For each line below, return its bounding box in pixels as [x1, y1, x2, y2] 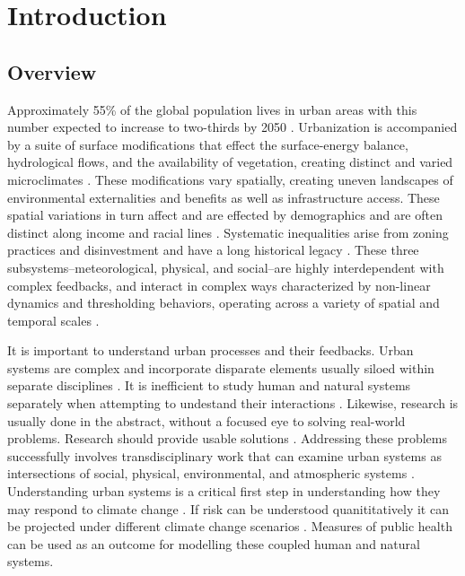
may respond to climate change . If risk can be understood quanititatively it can [7, 499, 449, 518]
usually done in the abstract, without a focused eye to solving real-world [7, 411, 406, 430]
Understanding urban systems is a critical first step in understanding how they [7, 482, 441, 501]
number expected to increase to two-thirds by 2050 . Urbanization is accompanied [7, 118, 458, 136]
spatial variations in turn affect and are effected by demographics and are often [7, 205, 443, 224]
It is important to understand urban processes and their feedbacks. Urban [7, 341, 414, 360]
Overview [7, 57, 97, 85]
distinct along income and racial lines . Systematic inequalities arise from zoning [7, 223, 449, 241]
